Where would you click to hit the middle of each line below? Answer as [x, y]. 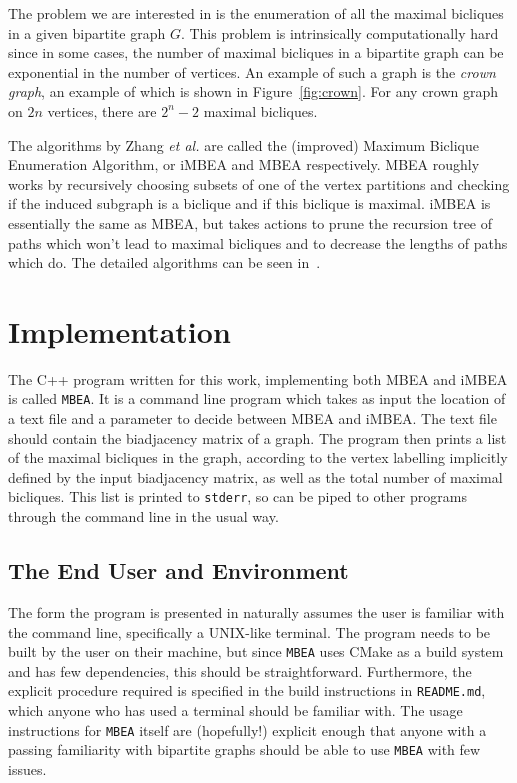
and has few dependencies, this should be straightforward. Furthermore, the [240, 670]
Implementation [119, 330]
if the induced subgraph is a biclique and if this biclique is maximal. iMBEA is [249, 203]
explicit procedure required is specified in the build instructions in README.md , [247, 690]
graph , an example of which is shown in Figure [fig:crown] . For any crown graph [253, 91]
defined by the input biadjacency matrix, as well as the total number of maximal [255, 476]
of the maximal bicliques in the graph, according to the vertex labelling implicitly [258, 457]
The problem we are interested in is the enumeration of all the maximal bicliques [256, 13]
